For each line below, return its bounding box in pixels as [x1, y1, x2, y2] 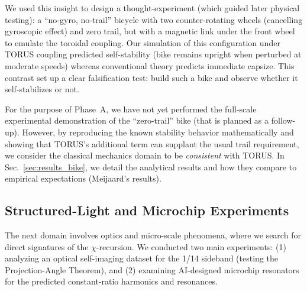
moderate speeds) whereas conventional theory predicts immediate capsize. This [5, 59, 295, 72]
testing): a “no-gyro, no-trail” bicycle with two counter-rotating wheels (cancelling [5, 13, 303, 25]
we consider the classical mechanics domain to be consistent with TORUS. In [5, 149, 285, 161]
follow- [271, 114, 296, 127]
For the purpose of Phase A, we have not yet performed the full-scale [5, 102, 257, 115]
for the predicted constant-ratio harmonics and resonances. [5, 275, 218, 287]
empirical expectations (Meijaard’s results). [5, 172, 161, 185]
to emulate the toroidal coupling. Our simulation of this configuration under [5, 36, 280, 48]
